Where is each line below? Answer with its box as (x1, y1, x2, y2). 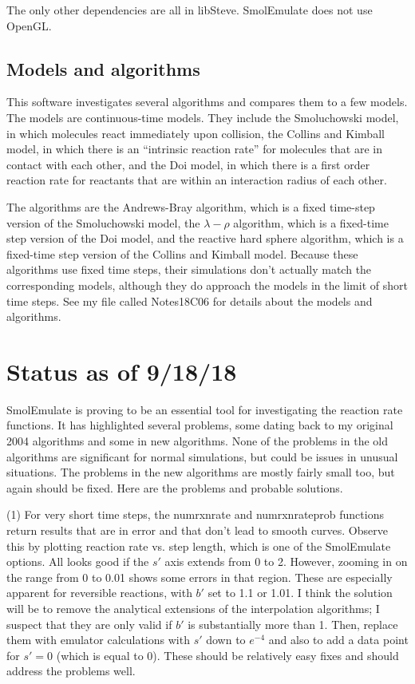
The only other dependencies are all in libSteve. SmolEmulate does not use (6, 2, 373, 18)
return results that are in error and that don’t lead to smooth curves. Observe (6, 521, 388, 538)
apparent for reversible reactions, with (6, 584, 192, 601)
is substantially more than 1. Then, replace (188, 615, 398, 632)
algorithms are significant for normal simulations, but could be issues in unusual (6, 448, 398, 465)
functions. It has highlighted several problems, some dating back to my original (6, 417, 393, 433)
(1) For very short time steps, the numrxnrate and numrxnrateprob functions (6, 506, 384, 523)
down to (206, 631, 246, 648)
